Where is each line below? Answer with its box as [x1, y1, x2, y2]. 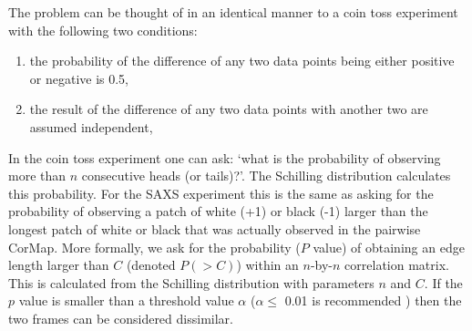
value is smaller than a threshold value [18, 291, 234, 310]
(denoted [126, 255, 176, 274]
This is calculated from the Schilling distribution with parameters [8, 273, 375, 292]
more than [8, 166, 67, 185]
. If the [424, 273, 463, 292]
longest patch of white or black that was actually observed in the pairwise [8, 219, 421, 238]
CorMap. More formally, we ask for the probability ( [8, 237, 301, 256]
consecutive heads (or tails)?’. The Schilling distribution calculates [81, 166, 451, 185]
